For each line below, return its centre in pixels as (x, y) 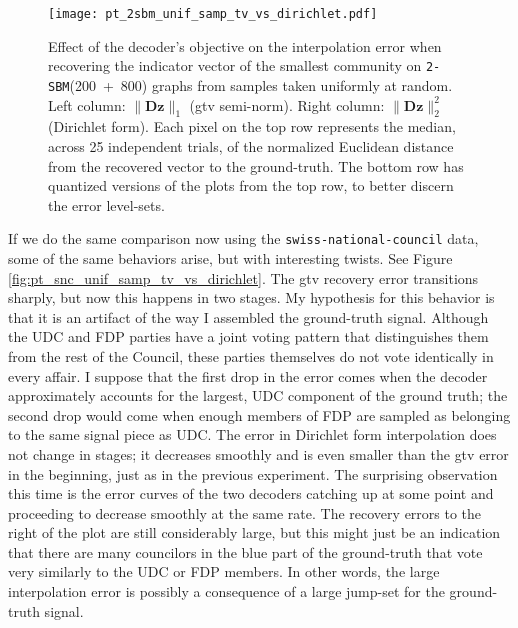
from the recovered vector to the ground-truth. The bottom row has (256, 165)
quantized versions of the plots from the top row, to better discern (251, 185)
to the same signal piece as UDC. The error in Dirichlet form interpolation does (252, 434)
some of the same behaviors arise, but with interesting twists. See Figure (230, 257)
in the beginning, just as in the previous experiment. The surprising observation (253, 473)
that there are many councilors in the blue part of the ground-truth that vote (245, 551)
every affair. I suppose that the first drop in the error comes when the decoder (248, 375)
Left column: (87, 104)
